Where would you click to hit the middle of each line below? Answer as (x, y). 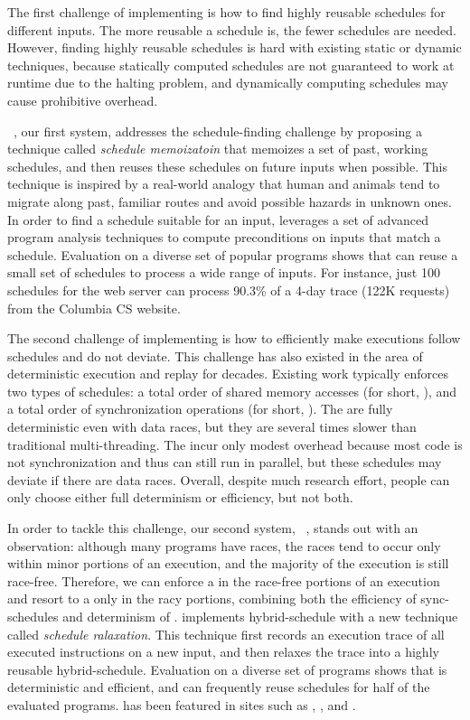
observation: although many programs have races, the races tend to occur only (224, 545)
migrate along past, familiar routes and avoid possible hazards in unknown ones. (230, 201)
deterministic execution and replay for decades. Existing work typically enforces (228, 374)
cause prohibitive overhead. (83, 100)
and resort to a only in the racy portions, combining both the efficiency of (212, 598)
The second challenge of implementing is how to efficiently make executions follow (234, 338)
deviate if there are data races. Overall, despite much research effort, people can (229, 479)
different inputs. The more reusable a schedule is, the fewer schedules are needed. (232, 29)
